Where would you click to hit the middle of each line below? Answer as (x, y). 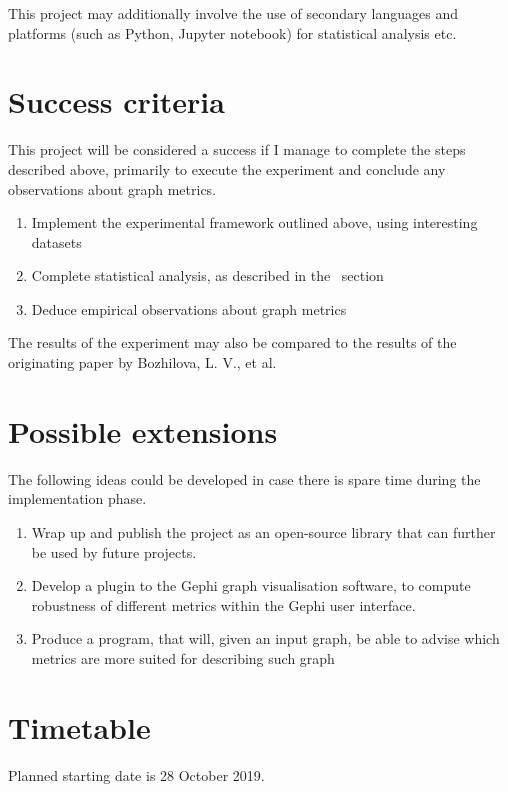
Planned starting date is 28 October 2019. (136, 774)
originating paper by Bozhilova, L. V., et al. (142, 362)
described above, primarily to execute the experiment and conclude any (227, 168)
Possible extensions (143, 430)
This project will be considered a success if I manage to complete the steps (237, 149)
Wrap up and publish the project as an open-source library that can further (263, 531)
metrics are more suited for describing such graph (183, 657)
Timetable (79, 726)
